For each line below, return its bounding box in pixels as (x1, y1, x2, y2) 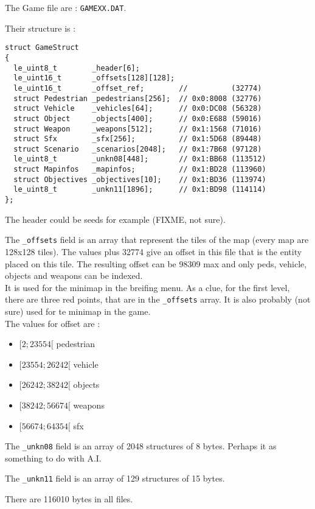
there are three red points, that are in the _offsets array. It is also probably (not (5, 293, 311, 306)
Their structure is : (5, 21, 76, 34)
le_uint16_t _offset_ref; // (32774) (13, 83, 262, 93)
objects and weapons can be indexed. (5, 269, 143, 282)
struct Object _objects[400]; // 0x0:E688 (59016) (13, 114, 262, 123)
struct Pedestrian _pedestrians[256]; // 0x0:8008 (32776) (13, 94, 262, 103)
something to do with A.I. (5, 451, 102, 464)
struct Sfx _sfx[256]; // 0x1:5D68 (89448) (13, 135, 262, 144)
